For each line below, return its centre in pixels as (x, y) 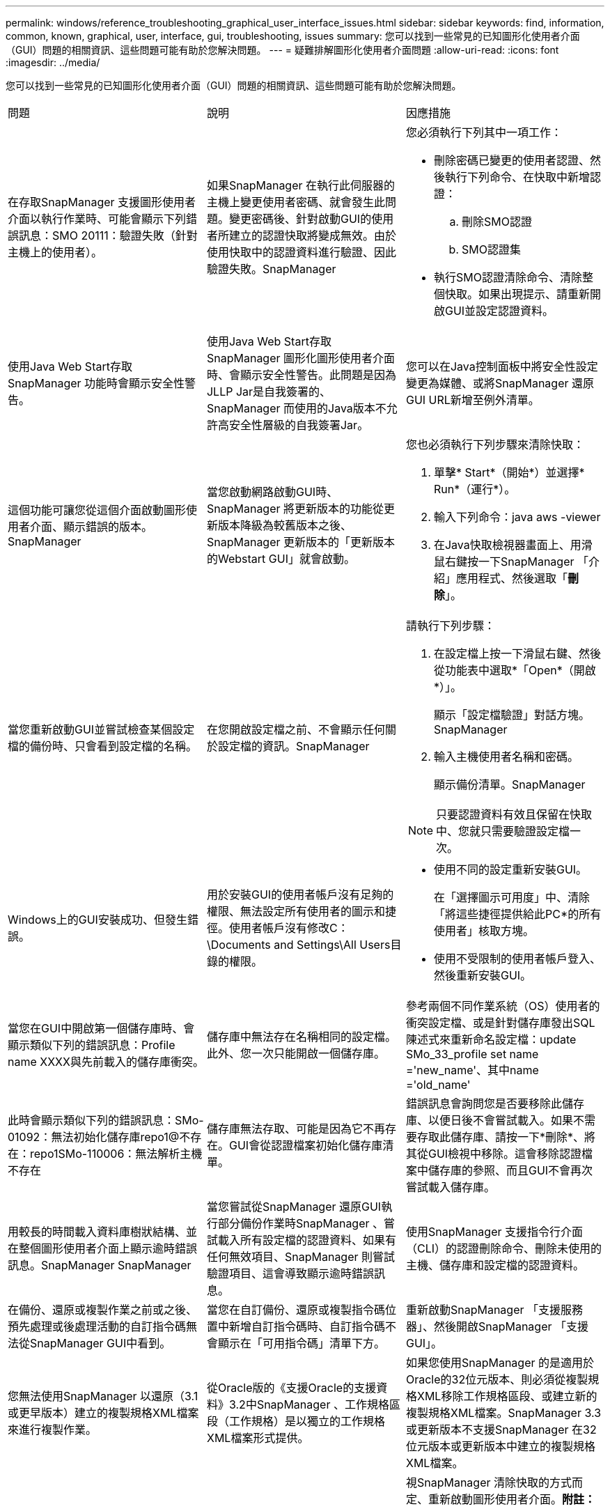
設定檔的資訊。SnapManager (294, 746)
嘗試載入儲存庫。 (450, 1187)
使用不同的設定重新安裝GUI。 (510, 869)
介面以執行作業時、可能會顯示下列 (97, 219)
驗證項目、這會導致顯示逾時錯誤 (290, 1273)
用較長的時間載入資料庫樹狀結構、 (97, 1232)
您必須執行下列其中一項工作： (484, 132)
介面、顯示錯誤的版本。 (92, 527)
